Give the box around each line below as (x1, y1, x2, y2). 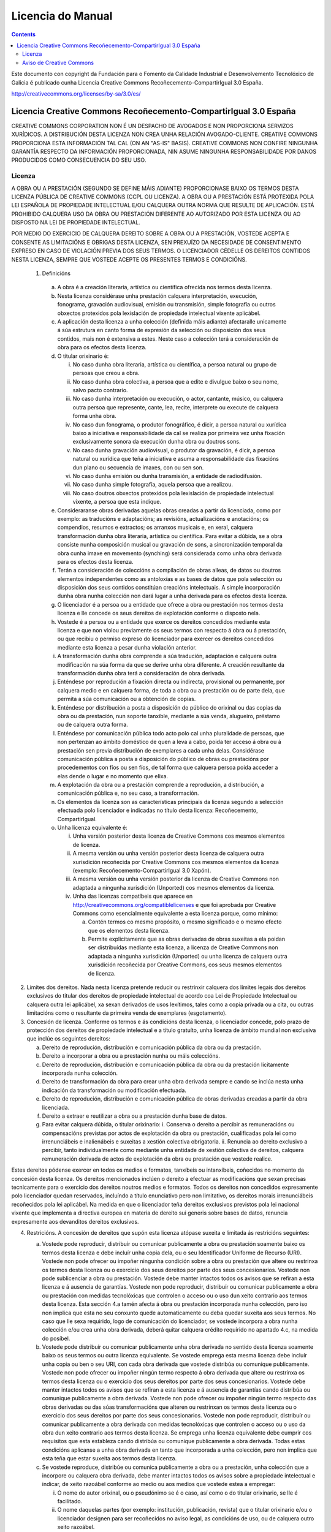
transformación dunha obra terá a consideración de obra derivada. (57, 669, 226, 677)
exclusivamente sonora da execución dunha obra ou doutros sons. (72, 438, 241, 446)
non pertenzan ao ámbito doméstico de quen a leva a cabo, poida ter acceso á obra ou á (57, 738, 281, 746)
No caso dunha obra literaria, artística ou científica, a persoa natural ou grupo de (72, 360, 277, 368)
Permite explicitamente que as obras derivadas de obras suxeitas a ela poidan (88, 935, 285, 943)
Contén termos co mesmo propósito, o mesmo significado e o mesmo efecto (88, 918, 282, 925)
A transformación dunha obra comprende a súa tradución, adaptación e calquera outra (57, 653, 277, 660)
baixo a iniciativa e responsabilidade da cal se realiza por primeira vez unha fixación (72, 430, 285, 437)
